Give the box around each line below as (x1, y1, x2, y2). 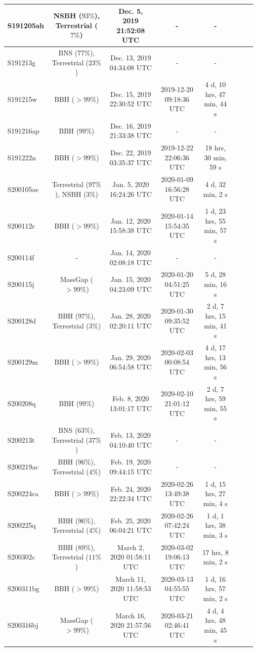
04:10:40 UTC (109, 439, 152, 450)
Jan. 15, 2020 (110, 274, 151, 284)
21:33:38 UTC (109, 130, 152, 140)
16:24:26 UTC (109, 188, 152, 199)
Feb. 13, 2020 (110, 430, 151, 440)
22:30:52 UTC (109, 98, 152, 109)
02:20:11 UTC (109, 320, 152, 330)
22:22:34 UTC (109, 493, 152, 504)
